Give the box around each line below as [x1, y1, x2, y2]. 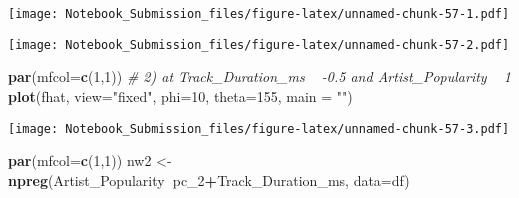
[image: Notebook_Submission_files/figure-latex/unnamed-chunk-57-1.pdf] [8, 7, 510, 21]
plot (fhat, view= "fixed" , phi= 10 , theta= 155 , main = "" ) [8, 85, 353, 106]
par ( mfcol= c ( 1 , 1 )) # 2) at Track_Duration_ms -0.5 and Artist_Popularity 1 [8, 66, 511, 87]
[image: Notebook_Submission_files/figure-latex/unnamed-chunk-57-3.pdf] [8, 121, 510, 136]
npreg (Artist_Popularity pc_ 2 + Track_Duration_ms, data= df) [8, 169, 410, 190]
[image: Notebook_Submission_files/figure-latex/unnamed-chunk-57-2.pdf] [8, 37, 510, 52]
